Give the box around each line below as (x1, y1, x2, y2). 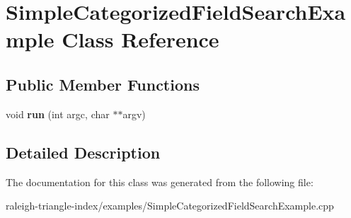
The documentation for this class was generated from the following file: (6, 174, 313, 189)
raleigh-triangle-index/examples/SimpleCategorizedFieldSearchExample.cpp (6, 198, 334, 213)
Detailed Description (6, 141, 161, 163)
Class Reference (62, 25, 219, 54)
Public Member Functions (6, 73, 200, 95)
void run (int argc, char (6, 106, 110, 121)
